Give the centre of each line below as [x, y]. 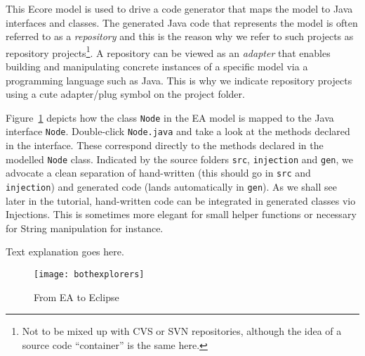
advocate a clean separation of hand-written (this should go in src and [158, 173]
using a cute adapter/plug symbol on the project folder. [125, 94]
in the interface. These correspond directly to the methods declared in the [165, 145]
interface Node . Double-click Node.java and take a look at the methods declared [178, 131]
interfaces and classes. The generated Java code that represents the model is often [182, 22]
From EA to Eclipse [77, 297]
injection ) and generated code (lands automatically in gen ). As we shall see [172, 187]
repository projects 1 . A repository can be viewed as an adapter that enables [168, 51]
